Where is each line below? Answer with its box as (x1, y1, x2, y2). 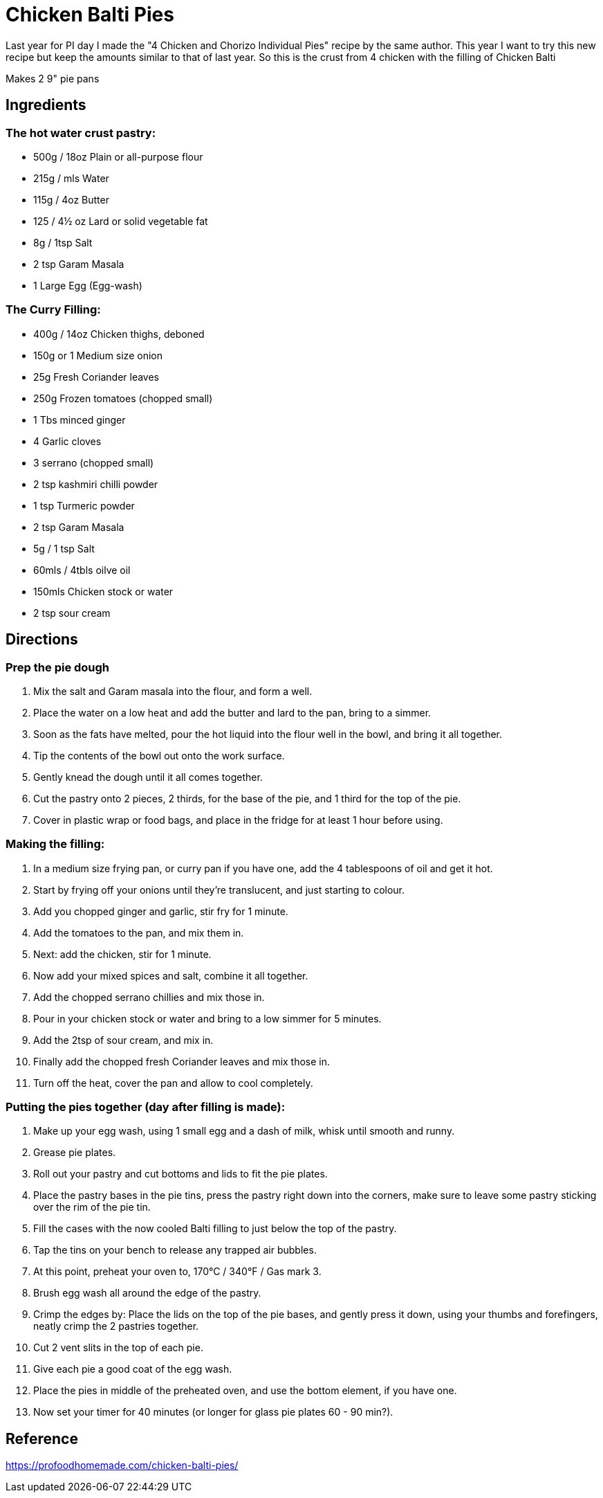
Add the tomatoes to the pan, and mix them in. (33, 926, 244, 939)
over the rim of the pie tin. (33, 1201, 151, 1213)
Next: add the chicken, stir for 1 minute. (33, 948, 212, 960)
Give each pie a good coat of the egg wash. (33, 1363, 232, 1375)
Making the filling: (6, 837, 105, 851)
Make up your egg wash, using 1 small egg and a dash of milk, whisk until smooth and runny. (33, 1125, 455, 1137)
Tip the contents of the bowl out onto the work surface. (33, 749, 285, 761)
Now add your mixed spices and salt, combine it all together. (33, 969, 308, 982)
